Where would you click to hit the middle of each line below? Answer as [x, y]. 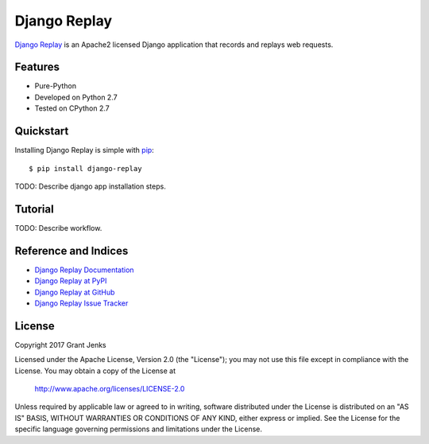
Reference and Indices [71, 251]
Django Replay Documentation [84, 270]
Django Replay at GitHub [75, 292]
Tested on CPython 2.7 [72, 108]
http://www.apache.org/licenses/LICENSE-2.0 [110, 388]
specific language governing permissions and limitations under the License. [138, 429]
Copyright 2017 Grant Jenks [60, 345]
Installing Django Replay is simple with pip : [84, 150]
